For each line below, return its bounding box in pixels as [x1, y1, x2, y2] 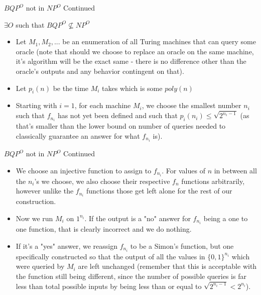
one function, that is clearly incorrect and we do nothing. [16, 224, 192, 234]
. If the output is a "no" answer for [84, 213, 191, 223]
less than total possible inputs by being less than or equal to [16, 280, 202, 291]
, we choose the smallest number [142, 100, 241, 111]
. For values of [162, 165, 205, 175]
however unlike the [16, 185, 74, 196]
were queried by [16, 261, 65, 271]
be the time [53, 82, 89, 93]
